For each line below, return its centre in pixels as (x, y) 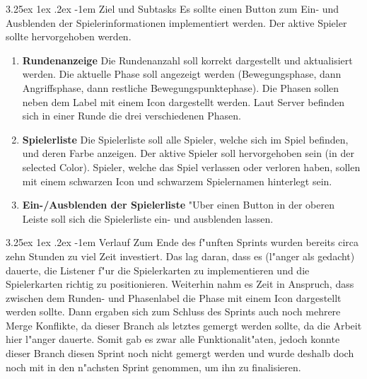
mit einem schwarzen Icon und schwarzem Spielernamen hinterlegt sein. (177, 181)
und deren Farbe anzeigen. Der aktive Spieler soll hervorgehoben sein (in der (188, 153)
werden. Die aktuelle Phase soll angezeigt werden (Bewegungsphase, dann (182, 74)
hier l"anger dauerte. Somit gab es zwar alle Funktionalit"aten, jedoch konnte (173, 339)
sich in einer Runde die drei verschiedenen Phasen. (132, 116)
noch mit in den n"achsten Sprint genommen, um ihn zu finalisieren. (153, 367)
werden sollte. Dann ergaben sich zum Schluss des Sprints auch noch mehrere (173, 311)
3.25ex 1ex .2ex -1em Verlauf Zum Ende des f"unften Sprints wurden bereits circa (182, 242)
